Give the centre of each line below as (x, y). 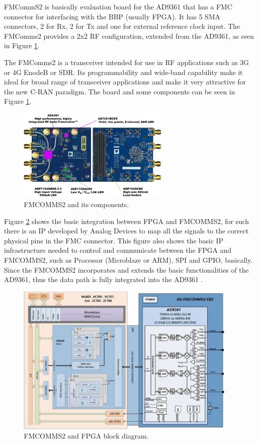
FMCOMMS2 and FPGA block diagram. (86, 436)
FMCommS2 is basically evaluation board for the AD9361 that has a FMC (118, 6)
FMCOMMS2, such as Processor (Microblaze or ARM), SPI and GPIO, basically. (128, 259)
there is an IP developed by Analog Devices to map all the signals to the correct (126, 231)
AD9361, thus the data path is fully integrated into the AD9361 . (104, 279)
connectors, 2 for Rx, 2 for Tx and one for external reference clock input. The (122, 26)
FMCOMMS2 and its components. (77, 204)
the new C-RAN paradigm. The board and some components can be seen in (120, 91)
